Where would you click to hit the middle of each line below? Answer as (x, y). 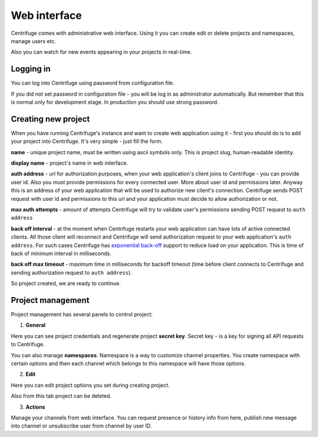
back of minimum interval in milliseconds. (61, 253)
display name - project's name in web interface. (69, 163)
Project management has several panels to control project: (82, 314)
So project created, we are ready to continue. (66, 283)
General (36, 325)
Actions (35, 407)
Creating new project (50, 119)
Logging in (31, 69)
